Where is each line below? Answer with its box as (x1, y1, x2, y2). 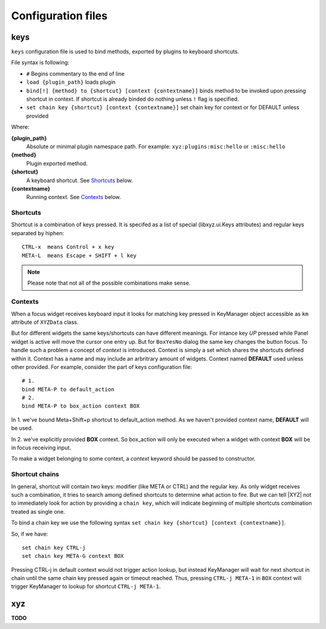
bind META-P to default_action (22, 386, 115, 393)
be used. (11, 425, 33, 432)
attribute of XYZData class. (11, 318, 78, 326)
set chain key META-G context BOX (22, 552, 124, 560)
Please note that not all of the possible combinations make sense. (27, 279, 191, 286)
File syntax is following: (11, 59, 69, 66)
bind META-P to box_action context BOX (22, 403, 140, 409)
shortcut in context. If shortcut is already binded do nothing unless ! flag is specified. (26, 95, 239, 103)
